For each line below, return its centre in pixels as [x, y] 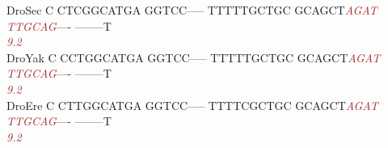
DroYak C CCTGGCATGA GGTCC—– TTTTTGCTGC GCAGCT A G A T [194, 57]
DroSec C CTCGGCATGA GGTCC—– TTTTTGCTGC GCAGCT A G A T [192, 10]
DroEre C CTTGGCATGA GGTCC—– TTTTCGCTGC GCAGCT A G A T [192, 105]
